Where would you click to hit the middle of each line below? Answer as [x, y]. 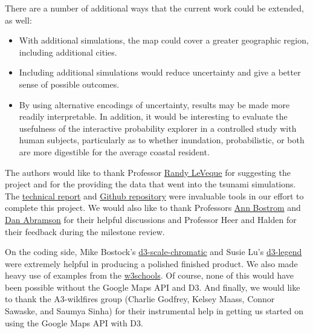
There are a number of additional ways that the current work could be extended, [154, 8]
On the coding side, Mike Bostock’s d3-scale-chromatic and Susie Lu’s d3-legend [153, 252]
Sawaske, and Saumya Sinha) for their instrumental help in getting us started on [154, 311]
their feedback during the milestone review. [85, 231]
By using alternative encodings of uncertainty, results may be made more [154, 104]
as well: [18, 20]
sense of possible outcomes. [69, 84]
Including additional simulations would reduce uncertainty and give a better [160, 72]
